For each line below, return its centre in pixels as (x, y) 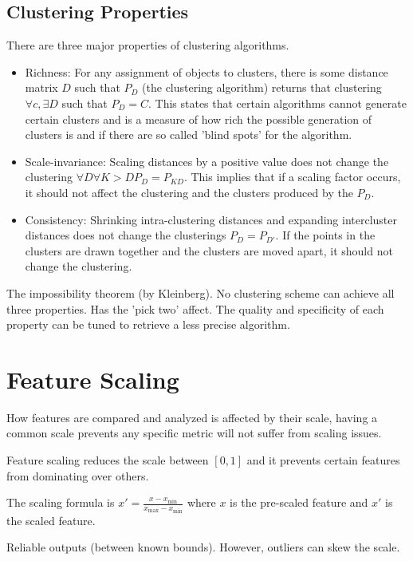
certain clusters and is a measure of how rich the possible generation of (199, 119)
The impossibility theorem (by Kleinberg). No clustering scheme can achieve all (201, 292)
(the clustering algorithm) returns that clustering (262, 87)
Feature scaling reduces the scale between (108, 460)
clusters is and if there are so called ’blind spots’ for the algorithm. (189, 134)
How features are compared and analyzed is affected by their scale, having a (192, 417)
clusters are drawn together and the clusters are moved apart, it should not (209, 250)
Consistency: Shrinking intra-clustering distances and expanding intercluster (211, 219)
